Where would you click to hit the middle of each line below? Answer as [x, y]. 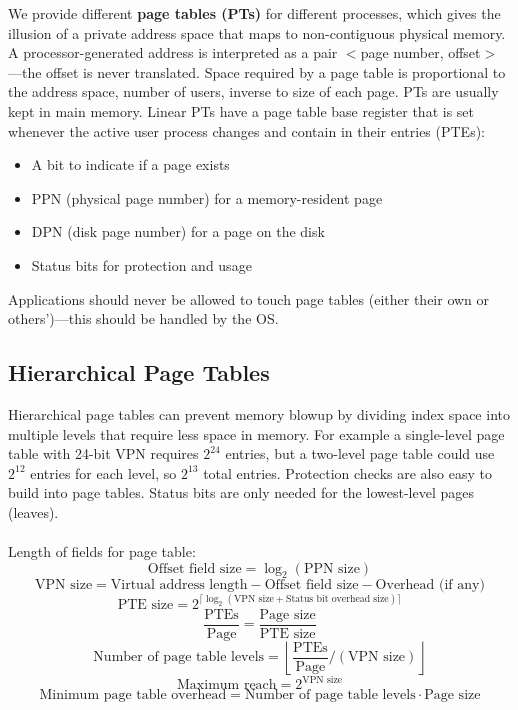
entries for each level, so [103, 472]
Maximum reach [227, 685]
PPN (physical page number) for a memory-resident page [207, 197]
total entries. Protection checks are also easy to [347, 472]
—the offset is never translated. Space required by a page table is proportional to [257, 71]
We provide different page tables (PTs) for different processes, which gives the [254, 13]
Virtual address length [179, 585]
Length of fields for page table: [102, 551]
